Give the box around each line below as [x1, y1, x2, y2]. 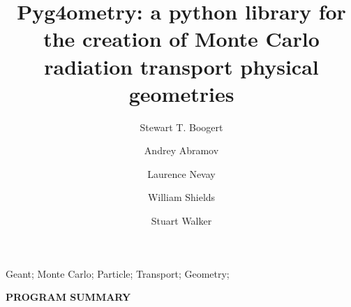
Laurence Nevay [147, 166, 216, 181]
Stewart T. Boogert [140, 119, 223, 134]
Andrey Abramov [144, 143, 219, 158]
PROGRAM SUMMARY [6, 290, 131, 304]
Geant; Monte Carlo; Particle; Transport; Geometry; [6, 266, 230, 280]
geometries [128, 79, 234, 107]
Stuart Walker [151, 214, 212, 228]
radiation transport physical [44, 52, 319, 80]
